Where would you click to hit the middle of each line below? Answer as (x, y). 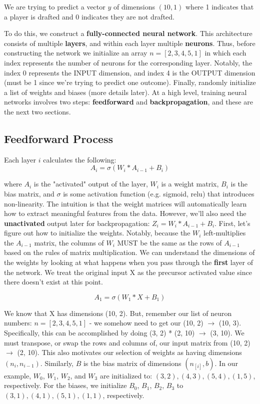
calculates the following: (80, 159)
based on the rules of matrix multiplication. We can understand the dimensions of (129, 252)
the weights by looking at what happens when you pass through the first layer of (128, 262)
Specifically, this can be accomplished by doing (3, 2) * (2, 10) (99, 333)
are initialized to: (126, 375)
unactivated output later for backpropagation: (77, 223)
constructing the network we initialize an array (76, 53)
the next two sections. (37, 111)
